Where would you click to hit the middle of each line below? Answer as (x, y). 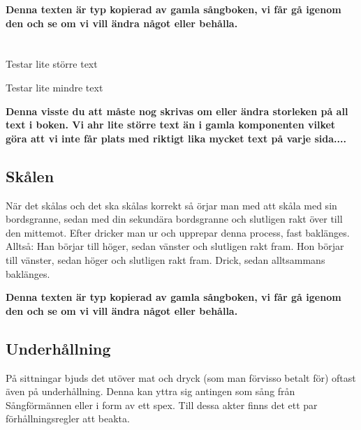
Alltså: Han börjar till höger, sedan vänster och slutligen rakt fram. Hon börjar (175, 246)
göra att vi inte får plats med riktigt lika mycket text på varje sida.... (176, 138)
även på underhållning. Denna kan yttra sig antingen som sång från (150, 391)
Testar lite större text (52, 64)
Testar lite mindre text (54, 87)
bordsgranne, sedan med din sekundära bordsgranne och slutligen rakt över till (174, 219)
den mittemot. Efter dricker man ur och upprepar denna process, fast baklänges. (178, 232)
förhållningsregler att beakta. (68, 418)
